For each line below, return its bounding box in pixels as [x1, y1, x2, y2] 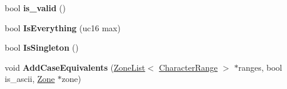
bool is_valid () [5, 2, 66, 14]
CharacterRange [159, 61, 218, 73]
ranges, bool [238, 61, 282, 73]
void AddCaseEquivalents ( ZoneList [5, 61, 146, 73]
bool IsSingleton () [5, 41, 79, 54]
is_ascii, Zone [5, 72, 55, 85]
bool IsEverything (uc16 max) [5, 21, 121, 34]
